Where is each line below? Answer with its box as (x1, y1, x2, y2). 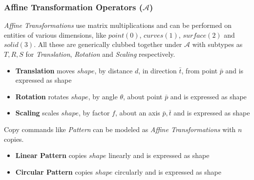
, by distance (94, 65, 133, 75)
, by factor (78, 108, 110, 118)
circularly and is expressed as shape (115, 166, 221, 177)
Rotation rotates (15, 91, 69, 101)
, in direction (138, 65, 177, 75)
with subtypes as (192, 39, 243, 49)
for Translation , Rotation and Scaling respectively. (25, 49, 175, 59)
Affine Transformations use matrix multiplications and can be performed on (4, 20, 232, 30)
